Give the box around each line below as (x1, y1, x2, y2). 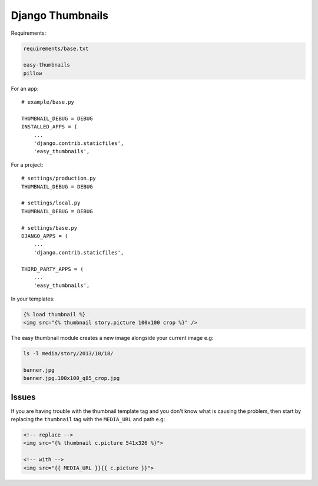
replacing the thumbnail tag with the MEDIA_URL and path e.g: (11, 416, 165, 423)
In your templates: (11, 295, 55, 302)
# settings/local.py (21, 200, 81, 206)
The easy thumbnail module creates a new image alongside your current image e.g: (11, 335, 214, 342)
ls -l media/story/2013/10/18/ (23, 351, 114, 357)
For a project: (11, 161, 44, 168)
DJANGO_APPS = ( (21, 233, 68, 239)
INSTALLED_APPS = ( (21, 124, 78, 130)
